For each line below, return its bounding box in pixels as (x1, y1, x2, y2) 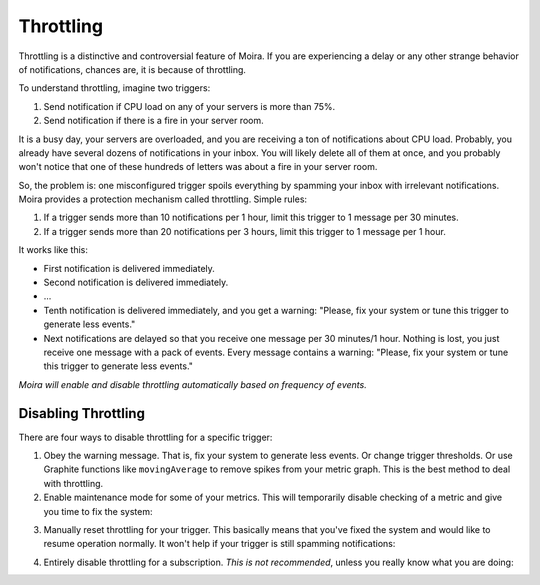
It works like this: (18, 244, 89, 256)
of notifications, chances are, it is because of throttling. (18, 63, 247, 75)
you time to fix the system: (43, 505, 153, 517)
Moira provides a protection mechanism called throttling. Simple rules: (18, 193, 308, 205)
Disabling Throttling (18, 405, 145, 422)
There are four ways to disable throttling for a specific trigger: (18, 431, 273, 443)
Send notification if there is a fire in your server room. (43, 115, 264, 127)
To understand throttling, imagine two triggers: (18, 82, 211, 94)
